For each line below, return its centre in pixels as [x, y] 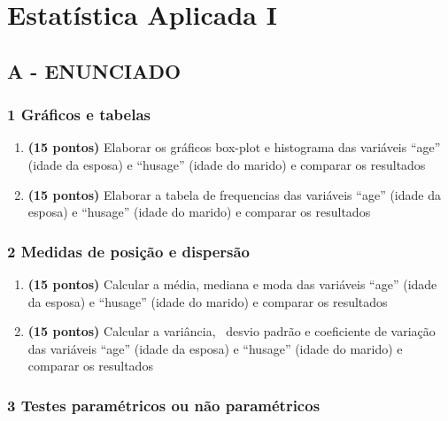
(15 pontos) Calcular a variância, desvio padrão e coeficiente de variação [232, 331]
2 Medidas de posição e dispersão [128, 251]
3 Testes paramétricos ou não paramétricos [164, 405]
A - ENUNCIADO [94, 70]
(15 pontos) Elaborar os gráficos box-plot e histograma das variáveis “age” [234, 147]
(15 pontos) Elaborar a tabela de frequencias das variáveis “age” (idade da [234, 194]
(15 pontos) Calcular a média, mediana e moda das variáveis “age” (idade [232, 283]
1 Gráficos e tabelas [79, 115]
